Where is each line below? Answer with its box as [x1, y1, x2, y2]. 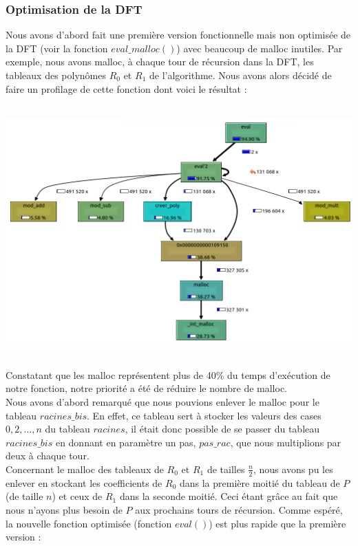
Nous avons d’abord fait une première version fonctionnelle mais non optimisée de [6, 28, 351, 42]
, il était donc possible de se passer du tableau [125, 422, 320, 436]
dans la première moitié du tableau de [179, 475, 340, 490]
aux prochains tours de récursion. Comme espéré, [135, 502, 343, 516]
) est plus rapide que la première [209, 516, 346, 530]
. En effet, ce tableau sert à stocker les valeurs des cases [87, 408, 322, 422]
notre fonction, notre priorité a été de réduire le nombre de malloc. [6, 381, 287, 395]
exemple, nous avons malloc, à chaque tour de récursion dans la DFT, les [6, 54, 314, 69]
